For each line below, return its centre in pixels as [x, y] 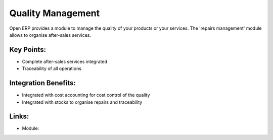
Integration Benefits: [42, 83]
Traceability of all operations [52, 68]
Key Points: [28, 50]
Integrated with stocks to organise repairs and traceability [82, 102]
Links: [19, 117]
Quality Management [55, 13]
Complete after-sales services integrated [64, 61]
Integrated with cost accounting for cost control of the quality [86, 95]
